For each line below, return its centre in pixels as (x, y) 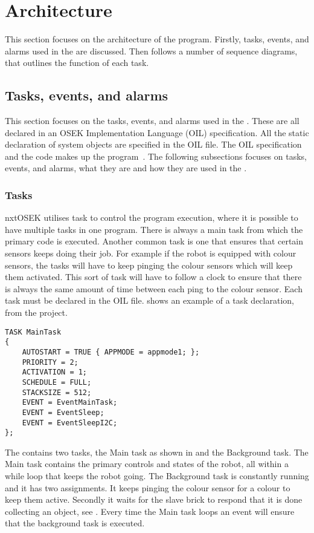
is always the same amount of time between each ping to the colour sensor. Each (154, 288)
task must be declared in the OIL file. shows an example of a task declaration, (149, 300)
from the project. (36, 312)
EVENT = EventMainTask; (70, 403)
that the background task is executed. (75, 523)
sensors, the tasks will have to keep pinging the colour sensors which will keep (149, 265)
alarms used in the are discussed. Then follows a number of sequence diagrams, (151, 51)
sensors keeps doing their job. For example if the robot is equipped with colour (151, 253)
